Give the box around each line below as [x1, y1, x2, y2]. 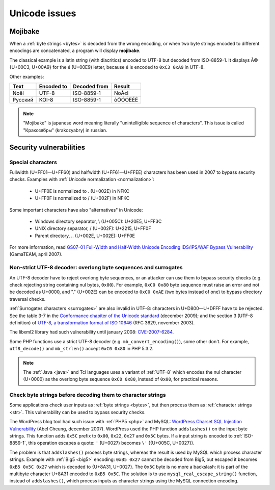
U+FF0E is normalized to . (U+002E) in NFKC [35, 188, 130, 194]
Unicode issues [9, 8, 76, 19]
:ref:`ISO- [233, 433, 254, 439]
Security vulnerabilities [9, 143, 86, 151]
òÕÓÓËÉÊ [114, 96, 139, 104]
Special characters [9, 159, 57, 166]
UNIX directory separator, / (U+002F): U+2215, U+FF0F [35, 225, 151, 231]
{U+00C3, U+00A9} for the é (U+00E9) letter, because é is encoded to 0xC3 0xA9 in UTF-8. [9, 64, 205, 70]
